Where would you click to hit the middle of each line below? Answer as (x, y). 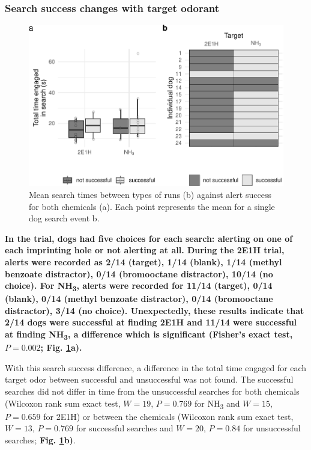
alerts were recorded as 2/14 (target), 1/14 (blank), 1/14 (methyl (143, 261)
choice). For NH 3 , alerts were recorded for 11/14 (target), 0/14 (139, 286)
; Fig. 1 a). (61, 347)
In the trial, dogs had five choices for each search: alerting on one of (149, 238)
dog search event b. (64, 218)
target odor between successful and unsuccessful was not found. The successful (149, 379)
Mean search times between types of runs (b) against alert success (150, 194)
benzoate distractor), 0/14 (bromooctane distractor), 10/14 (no (139, 273)
